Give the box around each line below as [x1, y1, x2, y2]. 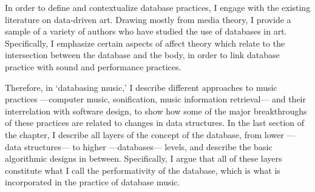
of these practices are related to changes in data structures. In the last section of [5, 116, 305, 129]
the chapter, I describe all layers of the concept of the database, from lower [5, 128, 284, 141]
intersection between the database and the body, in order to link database [5, 48, 280, 61]
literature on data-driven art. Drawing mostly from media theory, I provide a [5, 13, 291, 25]
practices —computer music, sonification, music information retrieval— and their [5, 93, 306, 105]
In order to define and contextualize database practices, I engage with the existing [5, 1, 311, 13]
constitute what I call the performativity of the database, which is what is [5, 164, 280, 176]
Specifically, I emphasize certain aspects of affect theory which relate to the [5, 36, 285, 49]
